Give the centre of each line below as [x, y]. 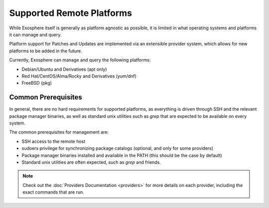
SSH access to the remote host [54, 141]
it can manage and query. [35, 34]
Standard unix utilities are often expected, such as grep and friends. [91, 162]
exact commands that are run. [53, 192]
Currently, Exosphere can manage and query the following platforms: [80, 60]
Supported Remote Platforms [70, 13]
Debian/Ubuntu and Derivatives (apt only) [64, 69]
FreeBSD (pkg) [37, 83]
